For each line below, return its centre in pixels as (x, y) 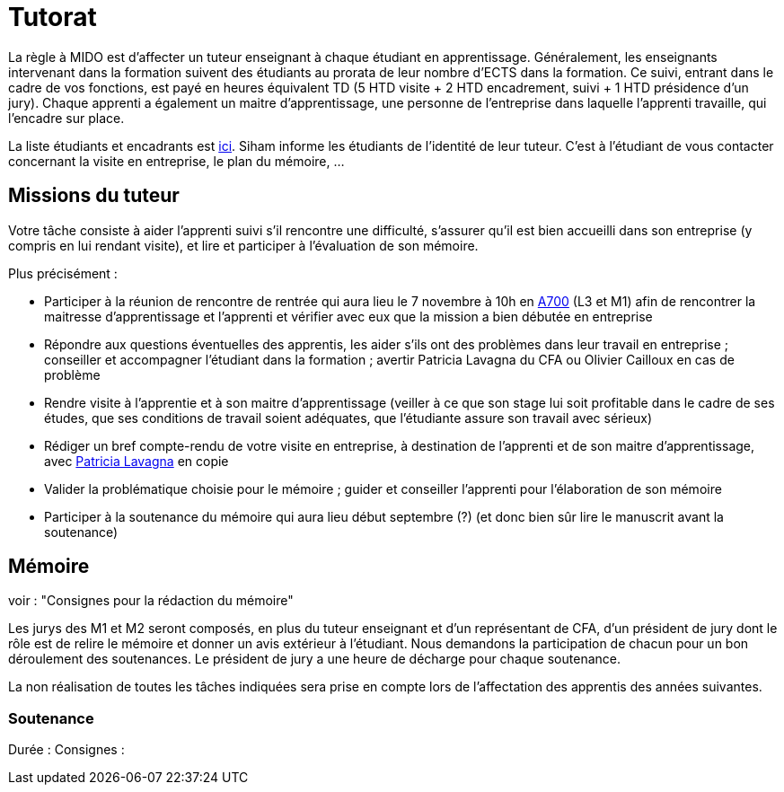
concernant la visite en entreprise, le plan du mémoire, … (176, 161)
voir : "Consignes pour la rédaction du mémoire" (151, 601)
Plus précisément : (63, 273)
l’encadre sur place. (66, 118)
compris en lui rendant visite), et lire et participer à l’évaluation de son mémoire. (243, 245)
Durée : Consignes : (66, 750)
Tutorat (53, 17)
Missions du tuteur (94, 196)
